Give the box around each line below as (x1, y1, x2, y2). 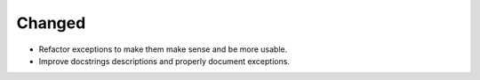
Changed (16, 13, 86, 33)
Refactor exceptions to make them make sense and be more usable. (38, 44, 288, 55)
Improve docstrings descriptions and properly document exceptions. (38, 55, 291, 66)
